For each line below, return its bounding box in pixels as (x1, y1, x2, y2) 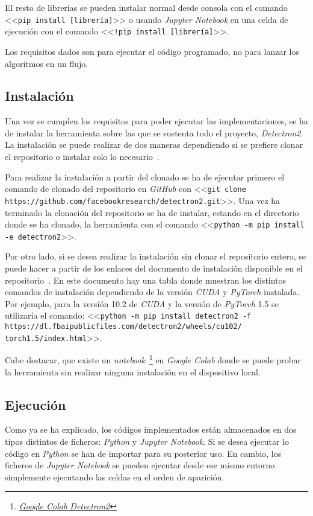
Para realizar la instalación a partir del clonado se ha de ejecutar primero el (5, 170, 285, 183)
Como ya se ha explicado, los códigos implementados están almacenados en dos (5, 423, 297, 436)
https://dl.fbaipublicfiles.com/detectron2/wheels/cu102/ (5, 322, 242, 331)
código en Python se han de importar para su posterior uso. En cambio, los (5, 447, 282, 459)
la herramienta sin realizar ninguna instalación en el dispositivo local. (5, 365, 261, 378)
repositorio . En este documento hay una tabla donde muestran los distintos (5, 273, 287, 286)
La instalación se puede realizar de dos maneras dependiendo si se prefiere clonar (5, 138, 303, 151)
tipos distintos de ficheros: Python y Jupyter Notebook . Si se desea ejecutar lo (5, 435, 290, 448)
